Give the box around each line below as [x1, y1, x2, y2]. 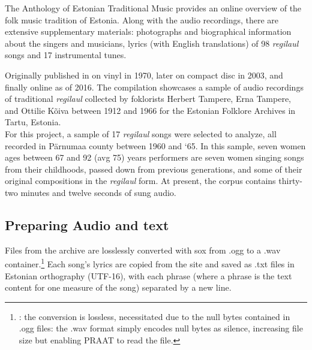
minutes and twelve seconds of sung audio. [20, 186, 176, 198]
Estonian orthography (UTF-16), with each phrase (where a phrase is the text [5, 269, 292, 282]
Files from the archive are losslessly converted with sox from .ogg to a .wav [5, 243, 281, 256]
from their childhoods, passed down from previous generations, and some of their [5, 162, 302, 175]
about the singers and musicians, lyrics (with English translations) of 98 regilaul [5, 37, 299, 49]
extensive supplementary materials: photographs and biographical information [5, 25, 292, 38]
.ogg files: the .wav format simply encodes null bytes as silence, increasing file [19, 322, 303, 334]
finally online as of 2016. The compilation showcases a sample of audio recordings [5, 80, 304, 93]
